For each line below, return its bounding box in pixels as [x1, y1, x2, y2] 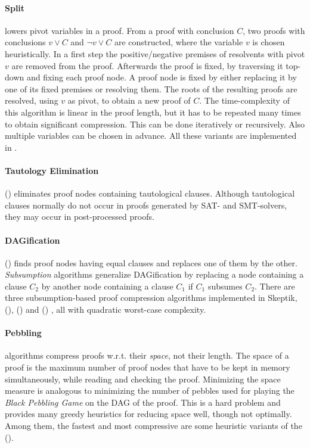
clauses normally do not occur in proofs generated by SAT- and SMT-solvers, [5, 198, 287, 211]
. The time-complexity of [199, 94, 290, 107]
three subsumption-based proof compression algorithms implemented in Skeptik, [5, 291, 297, 304]
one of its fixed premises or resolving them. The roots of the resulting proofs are [5, 82, 297, 95]
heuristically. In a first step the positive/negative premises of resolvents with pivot [5, 47, 305, 60]
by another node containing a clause [41, 279, 173, 292]
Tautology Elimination [5, 164, 99, 176]
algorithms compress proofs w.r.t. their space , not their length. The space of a [5, 349, 289, 362]
